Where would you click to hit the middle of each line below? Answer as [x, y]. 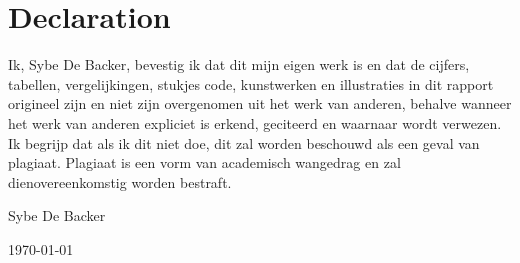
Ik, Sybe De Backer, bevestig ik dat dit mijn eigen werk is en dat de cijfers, [239, 64]
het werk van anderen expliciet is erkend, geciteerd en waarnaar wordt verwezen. [255, 122]
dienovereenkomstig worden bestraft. [120, 181]
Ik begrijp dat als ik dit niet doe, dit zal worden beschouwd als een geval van [244, 142]
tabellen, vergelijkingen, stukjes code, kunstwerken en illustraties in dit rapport [251, 83]
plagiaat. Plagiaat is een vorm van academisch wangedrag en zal [204, 162]
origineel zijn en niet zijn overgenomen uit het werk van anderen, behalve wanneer [260, 103]
